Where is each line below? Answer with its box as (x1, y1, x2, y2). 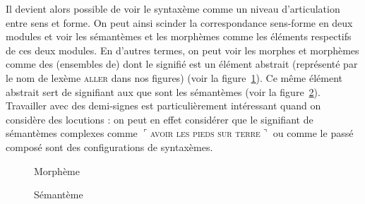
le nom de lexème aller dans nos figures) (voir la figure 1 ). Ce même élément (6, 70, 343, 85)
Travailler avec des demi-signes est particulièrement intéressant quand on (6, 98, 321, 113)
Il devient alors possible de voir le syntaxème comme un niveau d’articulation (6, 1, 340, 16)
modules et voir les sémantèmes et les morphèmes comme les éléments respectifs (6, 29, 352, 44)
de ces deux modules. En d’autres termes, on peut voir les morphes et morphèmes (6, 42, 359, 57)
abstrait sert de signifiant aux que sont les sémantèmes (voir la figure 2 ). (6, 84, 321, 99)
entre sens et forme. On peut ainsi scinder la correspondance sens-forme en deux (6, 15, 353, 30)
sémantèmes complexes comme (6, 126, 138, 140)
